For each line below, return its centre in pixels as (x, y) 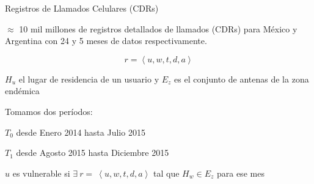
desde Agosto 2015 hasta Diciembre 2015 (93, 153)
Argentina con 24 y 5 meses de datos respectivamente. (106, 41)
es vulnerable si (41, 173)
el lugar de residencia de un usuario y (89, 79)
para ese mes (240, 173)
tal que (166, 173)
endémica (22, 91)
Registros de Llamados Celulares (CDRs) (82, 8)
